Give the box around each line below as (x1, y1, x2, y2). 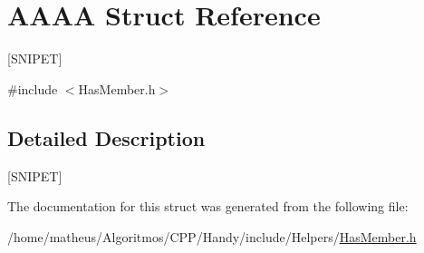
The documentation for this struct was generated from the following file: (7, 197, 409, 216)
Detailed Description (7, 123, 206, 151)
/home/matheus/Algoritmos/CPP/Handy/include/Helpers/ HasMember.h (7, 227, 417, 246)
